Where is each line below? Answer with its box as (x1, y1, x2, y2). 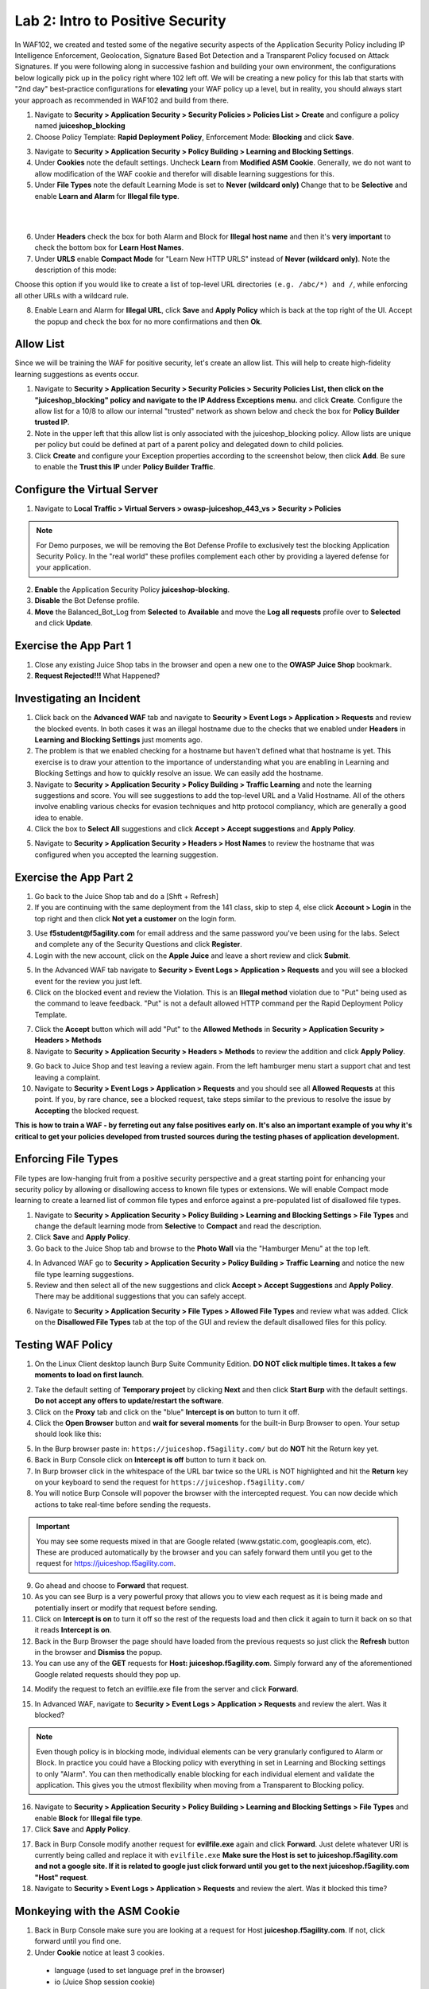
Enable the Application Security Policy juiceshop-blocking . (34, 585, 230, 594)
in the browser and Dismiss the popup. (34, 1648, 163, 1657)
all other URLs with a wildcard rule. (14, 290, 129, 300)
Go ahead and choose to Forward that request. (34, 1580, 189, 1590)
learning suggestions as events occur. (14, 369, 139, 379)
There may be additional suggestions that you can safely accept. (34, 1291, 246, 1301)
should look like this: (34, 1429, 102, 1439)
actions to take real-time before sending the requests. (34, 1500, 211, 1509)
